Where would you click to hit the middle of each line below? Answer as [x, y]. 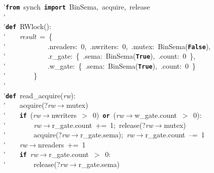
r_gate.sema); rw [107, 135]
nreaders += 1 [62, 144]
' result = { [28, 36]
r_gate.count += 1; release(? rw [102, 125]
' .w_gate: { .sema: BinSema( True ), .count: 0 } [100, 65]
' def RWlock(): [27, 26]
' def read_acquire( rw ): [40, 95]
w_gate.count [156, 115]
